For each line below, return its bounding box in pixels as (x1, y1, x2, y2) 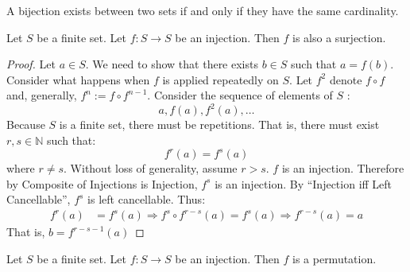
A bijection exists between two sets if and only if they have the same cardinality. (6, 2, 399, 18)
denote (329, 71, 362, 87)
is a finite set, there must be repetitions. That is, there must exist (59, 116, 380, 133)
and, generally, (6, 87, 77, 103)
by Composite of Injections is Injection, (6, 175, 198, 192)
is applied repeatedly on (162, 71, 279, 87)
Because (6, 116, 45, 133)
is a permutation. (292, 251, 377, 267)
